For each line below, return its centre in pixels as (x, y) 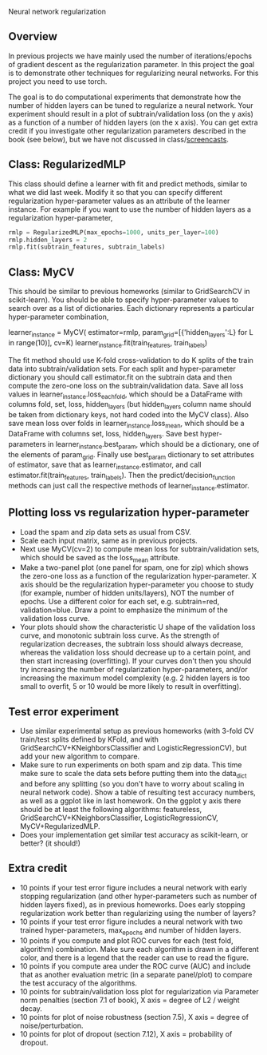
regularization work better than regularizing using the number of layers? (138, 913)
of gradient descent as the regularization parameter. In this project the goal (132, 64)
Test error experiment (64, 712)
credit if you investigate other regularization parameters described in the (127, 130)
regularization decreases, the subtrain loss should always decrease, (132, 644)
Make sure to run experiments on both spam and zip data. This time (131, 765)
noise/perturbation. (51, 1025)
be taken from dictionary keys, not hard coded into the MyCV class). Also (129, 415)
